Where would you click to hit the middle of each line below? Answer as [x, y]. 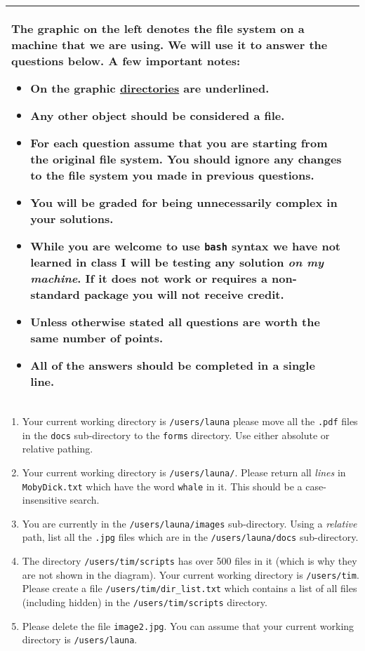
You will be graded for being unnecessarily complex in [184, 202]
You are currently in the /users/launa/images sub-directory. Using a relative [190, 523]
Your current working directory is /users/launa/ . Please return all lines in [184, 472]
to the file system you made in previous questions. [172, 175]
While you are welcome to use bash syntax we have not [185, 246]
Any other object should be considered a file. [158, 115]
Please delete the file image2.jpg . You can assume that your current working [188, 625]
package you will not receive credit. [184, 294]
